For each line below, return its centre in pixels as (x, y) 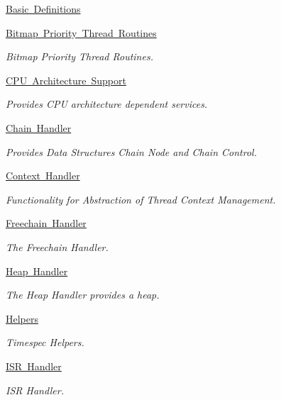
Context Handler (43, 176)
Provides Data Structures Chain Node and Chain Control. (131, 151)
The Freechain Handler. (57, 246)
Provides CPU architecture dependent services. (107, 104)
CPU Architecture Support (66, 80)
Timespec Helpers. (45, 342)
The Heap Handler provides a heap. (83, 295)
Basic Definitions (43, 9)
